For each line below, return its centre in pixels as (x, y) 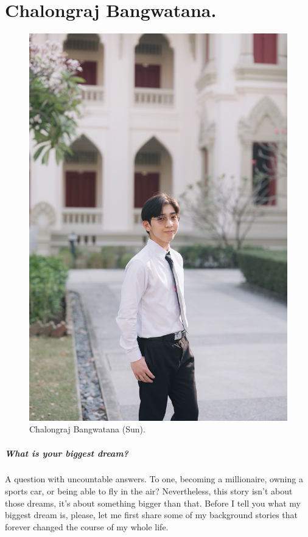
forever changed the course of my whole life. (87, 526)
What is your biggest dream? (67, 453)
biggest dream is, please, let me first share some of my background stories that (152, 515)
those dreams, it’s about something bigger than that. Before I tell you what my (153, 503)
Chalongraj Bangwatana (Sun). (87, 429)
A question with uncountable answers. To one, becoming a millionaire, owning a (154, 479)
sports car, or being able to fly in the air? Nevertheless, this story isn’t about (149, 491)
